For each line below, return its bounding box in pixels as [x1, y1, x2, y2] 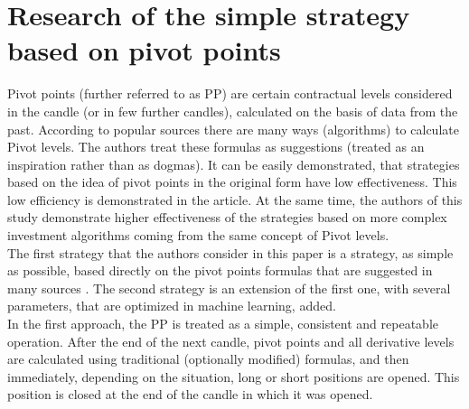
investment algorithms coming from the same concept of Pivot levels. [7, 226, 389, 245]
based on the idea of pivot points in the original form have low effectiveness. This [7, 172, 457, 191]
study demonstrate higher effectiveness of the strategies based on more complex [7, 208, 447, 227]
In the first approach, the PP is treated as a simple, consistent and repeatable [7, 314, 438, 333]
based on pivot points [7, 32, 281, 69]
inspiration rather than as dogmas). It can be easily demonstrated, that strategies [7, 154, 460, 173]
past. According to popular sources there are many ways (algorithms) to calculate [7, 119, 459, 138]
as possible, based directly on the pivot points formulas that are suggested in [7, 261, 433, 280]
